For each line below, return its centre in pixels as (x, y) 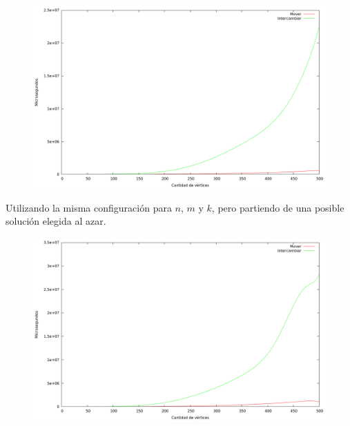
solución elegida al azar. (56, 221)
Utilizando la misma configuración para (89, 207)
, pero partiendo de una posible (278, 207)
